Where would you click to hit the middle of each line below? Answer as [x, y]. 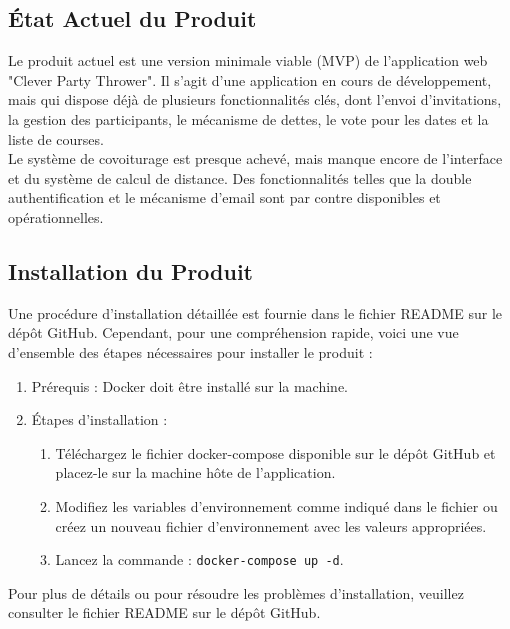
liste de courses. [56, 138]
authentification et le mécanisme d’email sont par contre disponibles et [224, 197]
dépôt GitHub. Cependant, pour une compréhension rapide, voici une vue [233, 332]
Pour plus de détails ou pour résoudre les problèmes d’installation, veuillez [236, 592]
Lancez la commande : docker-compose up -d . [199, 559]
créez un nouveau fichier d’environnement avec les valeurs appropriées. [271, 525]
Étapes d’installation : [99, 419]
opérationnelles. [56, 216]
